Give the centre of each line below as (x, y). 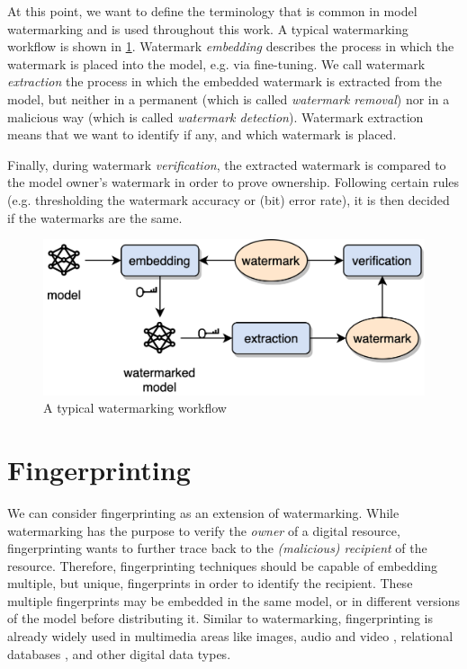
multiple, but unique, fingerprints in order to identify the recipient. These (210, 583)
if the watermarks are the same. (95, 217)
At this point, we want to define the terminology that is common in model (212, 11)
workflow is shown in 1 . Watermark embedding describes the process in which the (231, 46)
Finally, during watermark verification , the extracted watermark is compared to (227, 164)
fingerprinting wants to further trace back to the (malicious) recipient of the (217, 548)
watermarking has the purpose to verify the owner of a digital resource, (204, 530)
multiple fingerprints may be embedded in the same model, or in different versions (233, 600)
